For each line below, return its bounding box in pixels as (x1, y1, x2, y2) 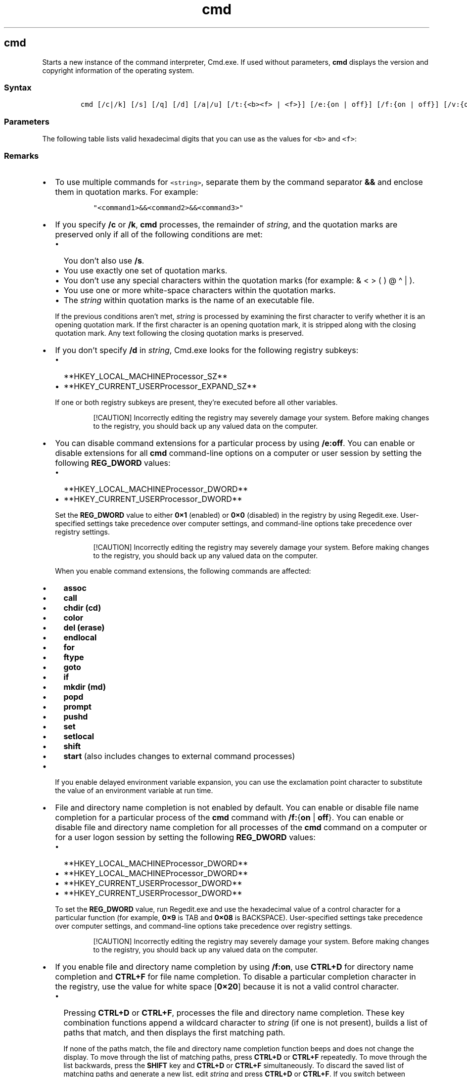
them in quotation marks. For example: (55, 186, 198, 197)
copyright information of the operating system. (42, 66, 194, 75)
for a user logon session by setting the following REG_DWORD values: (55, 832, 316, 842)
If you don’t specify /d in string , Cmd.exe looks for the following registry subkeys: (55, 345, 359, 355)
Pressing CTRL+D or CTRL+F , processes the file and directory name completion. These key (63, 1007, 405, 1018)
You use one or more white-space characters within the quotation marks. (63, 285, 336, 295)
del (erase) (63, 622, 105, 632)
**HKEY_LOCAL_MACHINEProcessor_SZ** (63, 371, 228, 381)
